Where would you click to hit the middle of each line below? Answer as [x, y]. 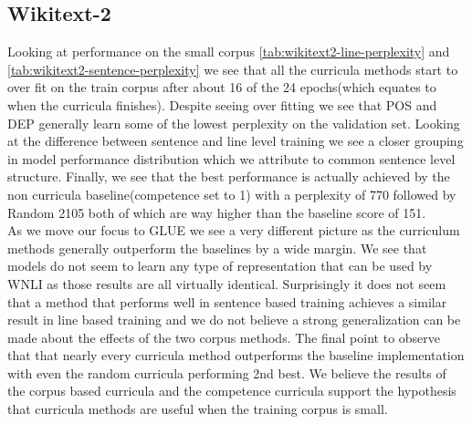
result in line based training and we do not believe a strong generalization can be [234, 320]
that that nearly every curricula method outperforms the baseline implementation [236, 355]
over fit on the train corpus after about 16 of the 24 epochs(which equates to [222, 87]
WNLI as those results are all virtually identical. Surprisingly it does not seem [227, 283]
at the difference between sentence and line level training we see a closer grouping [236, 141]
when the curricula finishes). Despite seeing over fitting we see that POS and [222, 104]
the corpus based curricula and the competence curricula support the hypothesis [232, 391]
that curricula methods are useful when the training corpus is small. [198, 409]
